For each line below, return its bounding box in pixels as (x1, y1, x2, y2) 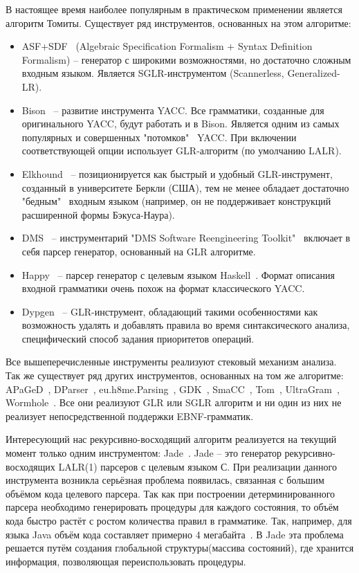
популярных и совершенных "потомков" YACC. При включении (21, 129, 297, 144)
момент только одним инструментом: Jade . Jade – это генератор (6, 446, 282, 460)
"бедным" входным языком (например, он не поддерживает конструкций (21, 194, 331, 208)
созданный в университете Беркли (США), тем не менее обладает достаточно (21, 180, 349, 194)
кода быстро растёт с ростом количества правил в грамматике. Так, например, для (6, 513, 352, 527)
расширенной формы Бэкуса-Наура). (21, 207, 175, 221)
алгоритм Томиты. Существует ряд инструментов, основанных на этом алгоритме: (6, 15, 351, 30)
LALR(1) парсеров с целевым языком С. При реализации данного (58, 459, 337, 473)
